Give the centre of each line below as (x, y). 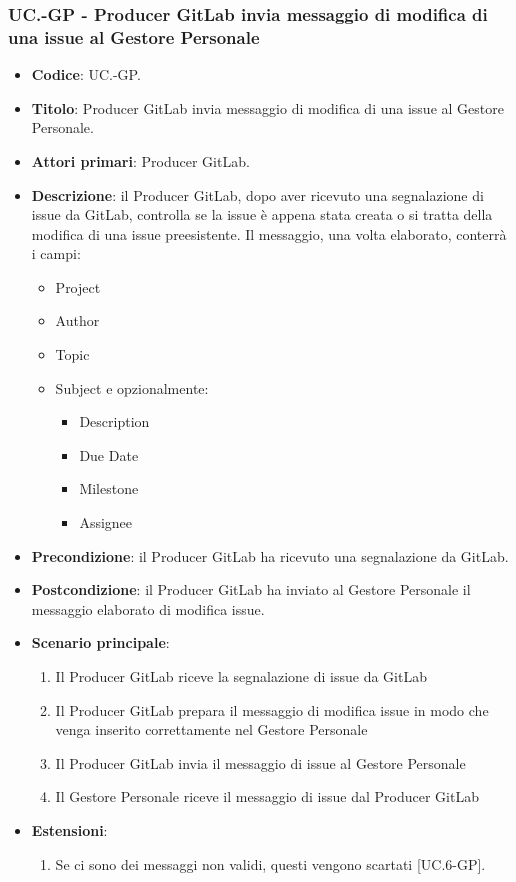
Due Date (109, 454)
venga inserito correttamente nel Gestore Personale (211, 729)
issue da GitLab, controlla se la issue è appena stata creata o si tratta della (262, 214)
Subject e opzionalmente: (132, 387)
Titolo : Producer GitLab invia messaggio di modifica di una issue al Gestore (267, 107)
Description (114, 421)
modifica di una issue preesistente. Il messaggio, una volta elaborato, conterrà (269, 233)
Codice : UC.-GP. (86, 74)
